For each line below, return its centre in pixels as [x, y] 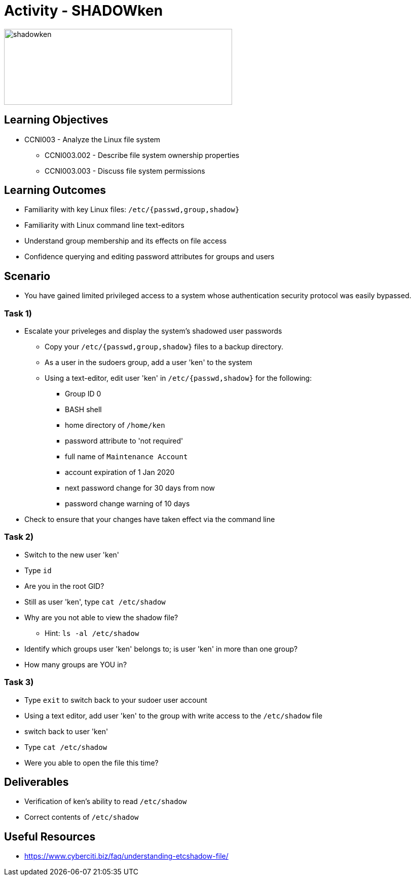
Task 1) [18, 313]
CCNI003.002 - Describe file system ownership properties [142, 155]
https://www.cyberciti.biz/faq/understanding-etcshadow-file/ [126, 856]
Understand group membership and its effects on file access [126, 241]
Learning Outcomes [55, 190]
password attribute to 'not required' [124, 441]
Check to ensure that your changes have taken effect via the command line [150, 519]
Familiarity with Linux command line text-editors [104, 225]
